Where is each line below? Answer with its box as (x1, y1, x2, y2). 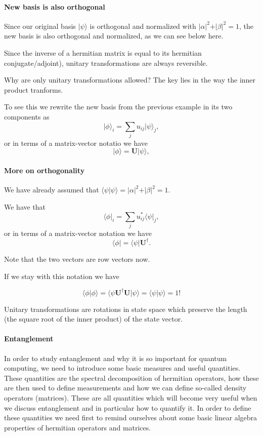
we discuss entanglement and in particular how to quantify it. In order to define (4, 402, 251, 413)
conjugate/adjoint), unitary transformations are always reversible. (4, 57, 208, 68)
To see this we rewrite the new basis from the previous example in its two (4, 101, 233, 112)
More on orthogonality (4, 165, 85, 176)
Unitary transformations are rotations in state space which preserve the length (4, 303, 247, 314)
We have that (4, 201, 46, 212)
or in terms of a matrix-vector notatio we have (4, 137, 148, 148)
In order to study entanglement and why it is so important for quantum (4, 352, 227, 363)
